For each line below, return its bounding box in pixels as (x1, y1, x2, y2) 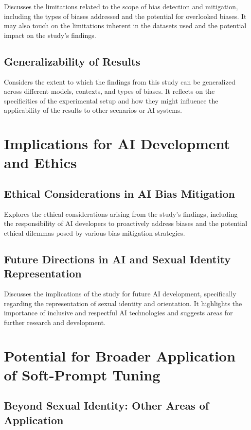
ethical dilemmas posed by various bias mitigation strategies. (4, 227, 185, 238)
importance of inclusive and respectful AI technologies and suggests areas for (4, 308, 233, 318)
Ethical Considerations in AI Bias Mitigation (4, 186, 235, 201)
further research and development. (4, 317, 106, 327)
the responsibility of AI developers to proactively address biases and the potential (4, 218, 248, 228)
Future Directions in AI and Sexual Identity (4, 251, 231, 266)
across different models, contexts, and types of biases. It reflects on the (4, 86, 215, 96)
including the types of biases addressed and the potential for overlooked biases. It (4, 11, 247, 21)
